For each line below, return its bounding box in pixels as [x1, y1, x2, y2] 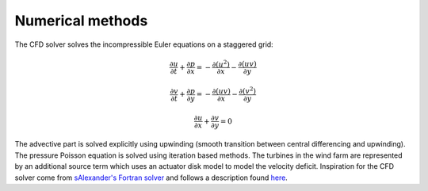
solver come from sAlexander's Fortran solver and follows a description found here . [14, 173, 289, 182]
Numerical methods [14, 12, 148, 29]
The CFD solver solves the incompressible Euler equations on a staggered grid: [14, 40, 273, 49]
